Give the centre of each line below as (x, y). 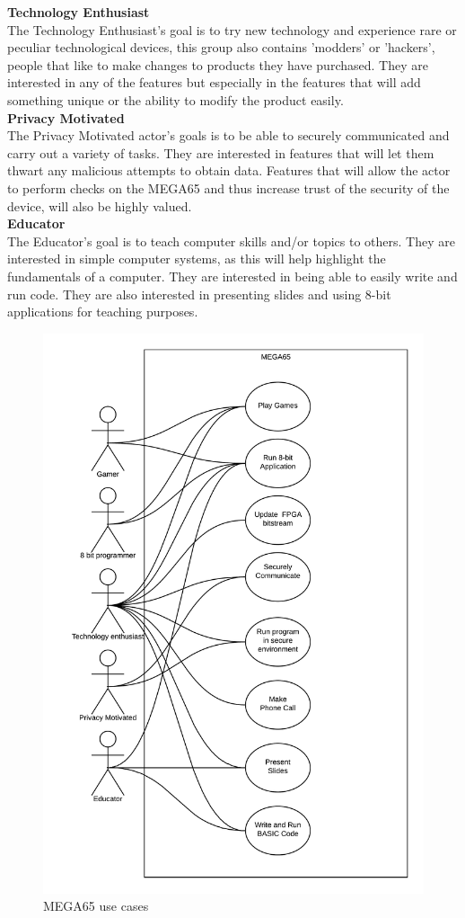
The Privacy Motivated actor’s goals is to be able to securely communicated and (228, 135)
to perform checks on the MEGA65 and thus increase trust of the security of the (228, 187)
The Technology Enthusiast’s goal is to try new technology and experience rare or (232, 29)
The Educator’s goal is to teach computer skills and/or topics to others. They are (231, 241)
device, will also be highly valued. (100, 205)
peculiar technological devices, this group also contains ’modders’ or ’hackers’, (221, 47)
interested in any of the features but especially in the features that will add (214, 82)
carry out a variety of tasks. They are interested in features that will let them (221, 152)
